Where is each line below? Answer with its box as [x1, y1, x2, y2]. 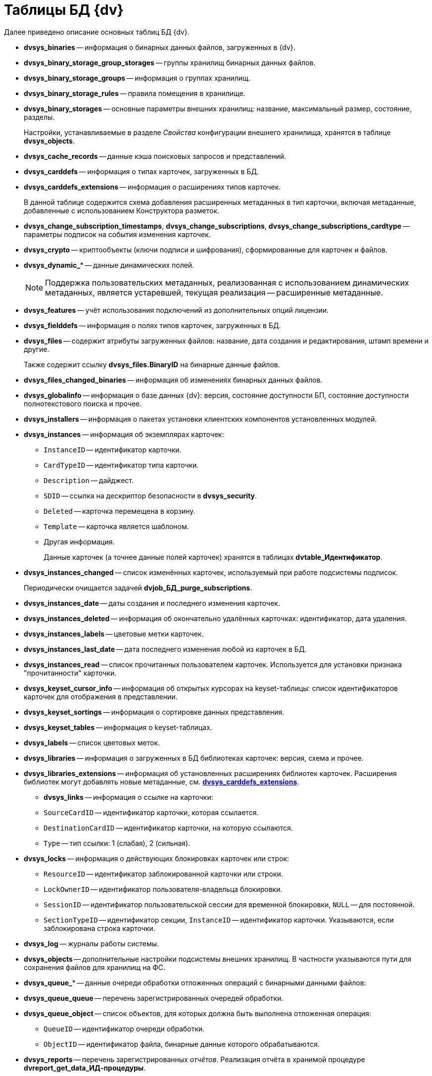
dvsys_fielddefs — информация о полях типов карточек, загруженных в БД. [24, 321, 281, 330]
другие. [24, 344, 49, 353]
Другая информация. [44, 537, 115, 546]
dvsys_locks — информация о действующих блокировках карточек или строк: [24, 854, 289, 863]
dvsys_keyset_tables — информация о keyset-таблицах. [24, 723, 212, 732]
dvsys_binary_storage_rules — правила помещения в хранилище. [24, 89, 245, 98]
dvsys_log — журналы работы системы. [24, 939, 159, 948]
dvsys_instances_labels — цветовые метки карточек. [24, 629, 204, 638]
